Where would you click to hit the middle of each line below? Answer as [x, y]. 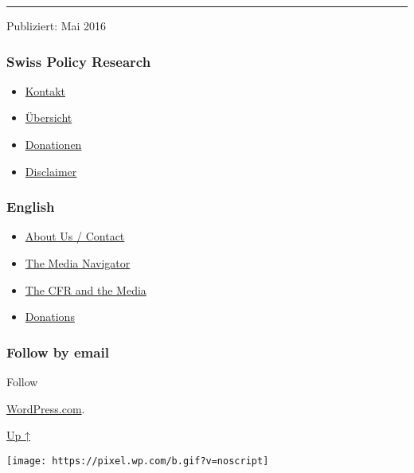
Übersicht [49, 117]
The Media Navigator [78, 263]
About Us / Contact [75, 236]
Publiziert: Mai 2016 [57, 25]
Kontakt [45, 90]
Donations [50, 317]
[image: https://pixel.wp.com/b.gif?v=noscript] [138, 461]
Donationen [53, 144]
